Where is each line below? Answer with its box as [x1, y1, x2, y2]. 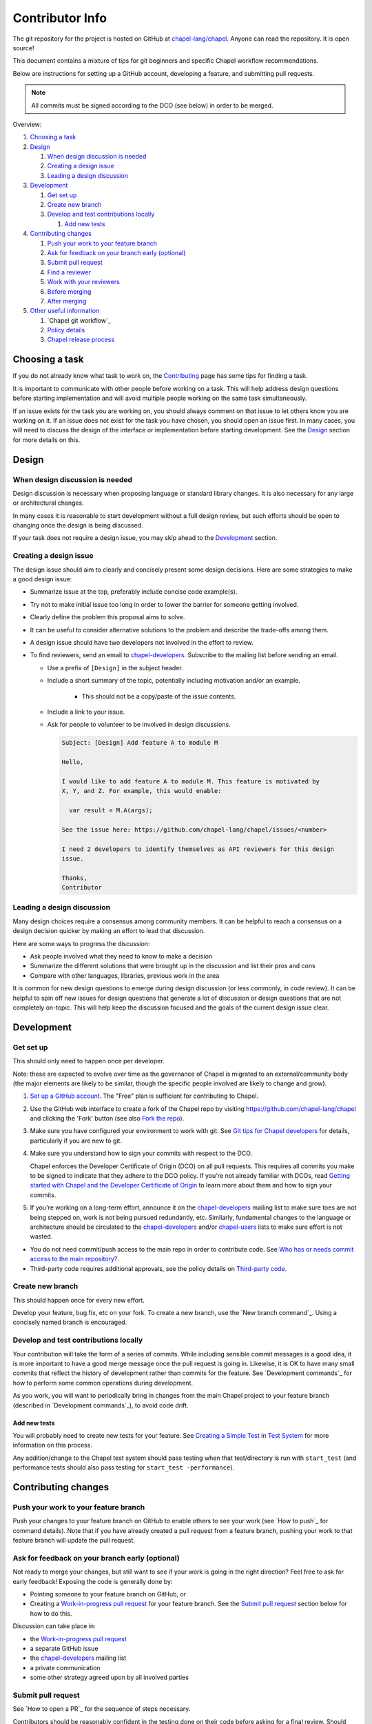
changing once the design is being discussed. [12, 521, 144, 530]
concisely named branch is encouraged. [12, 1318, 127, 1327]
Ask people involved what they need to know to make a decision [30, 952, 213, 961]
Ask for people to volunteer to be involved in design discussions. [47, 721, 231, 729]
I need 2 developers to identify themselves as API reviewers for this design [61, 845, 334, 853]
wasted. [30, 1232, 53, 1241]
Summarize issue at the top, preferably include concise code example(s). [30, 588, 238, 596]
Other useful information [30, 307, 100, 315]
